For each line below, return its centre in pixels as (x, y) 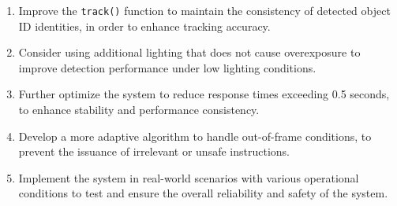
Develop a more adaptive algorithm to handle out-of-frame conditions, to (195, 136)
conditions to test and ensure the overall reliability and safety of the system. (203, 193)
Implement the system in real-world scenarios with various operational (189, 177)
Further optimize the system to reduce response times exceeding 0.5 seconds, (204, 94)
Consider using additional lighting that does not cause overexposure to (189, 52)
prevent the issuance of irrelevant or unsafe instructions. (154, 151)
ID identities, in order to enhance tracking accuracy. (144, 26)
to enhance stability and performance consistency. (139, 110)
